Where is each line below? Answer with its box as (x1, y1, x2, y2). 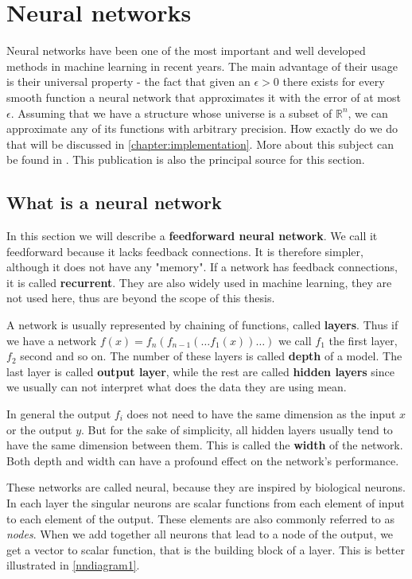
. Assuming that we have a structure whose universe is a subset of (10, 104, 332, 121)
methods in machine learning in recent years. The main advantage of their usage (6, 57, 398, 74)
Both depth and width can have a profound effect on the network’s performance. (6, 452, 399, 468)
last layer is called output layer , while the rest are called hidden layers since (6, 363, 395, 379)
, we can (348, 104, 388, 121)
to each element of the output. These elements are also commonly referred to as (6, 510, 395, 527)
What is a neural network (6, 190, 222, 215)
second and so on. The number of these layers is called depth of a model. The (20, 348, 402, 364)
